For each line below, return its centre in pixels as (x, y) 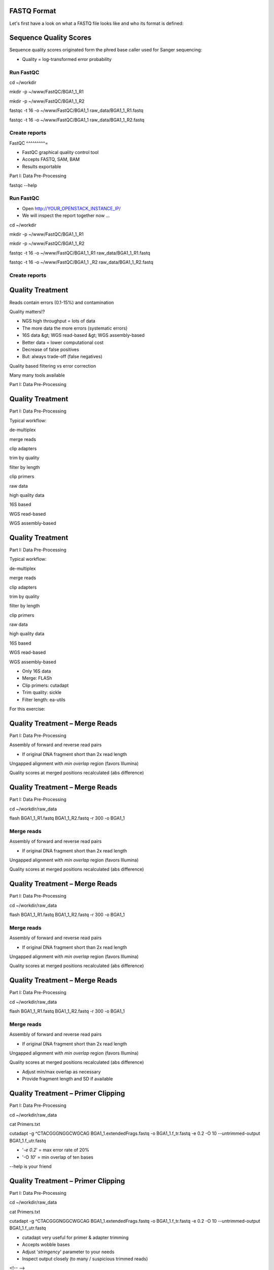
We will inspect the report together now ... (66, 215)
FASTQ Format (33, 11)
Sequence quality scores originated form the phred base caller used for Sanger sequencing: (106, 50)
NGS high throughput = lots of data (59, 321)
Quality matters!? (27, 311)
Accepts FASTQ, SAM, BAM (51, 160)
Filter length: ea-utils (44, 700)
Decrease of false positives (51, 349)
